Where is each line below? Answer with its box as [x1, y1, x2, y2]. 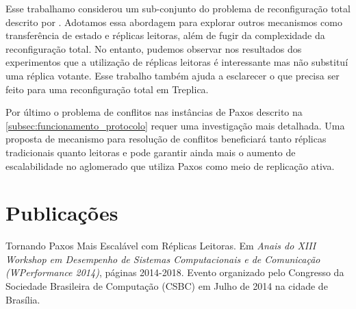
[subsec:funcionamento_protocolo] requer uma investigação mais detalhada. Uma [5, 118, 345, 132]
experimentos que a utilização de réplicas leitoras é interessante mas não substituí [5, 55, 348, 69]
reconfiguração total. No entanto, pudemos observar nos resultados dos [5, 41, 302, 55]
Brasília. [5, 292, 40, 306]
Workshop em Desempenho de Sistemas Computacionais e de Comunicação [5, 251, 320, 266]
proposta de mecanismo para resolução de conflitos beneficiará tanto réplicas [5, 132, 327, 146]
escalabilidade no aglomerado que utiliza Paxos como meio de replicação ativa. [5, 158, 335, 173]
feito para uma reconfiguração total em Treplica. [5, 82, 209, 96]
